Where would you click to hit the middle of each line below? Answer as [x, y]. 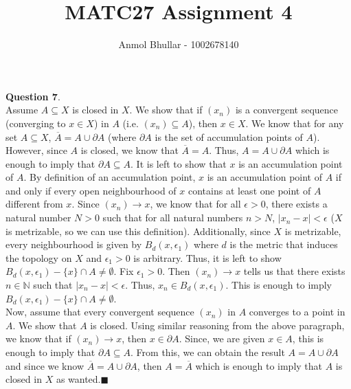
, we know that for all [195, 204]
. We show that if [166, 110]
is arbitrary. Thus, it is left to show [207, 257]
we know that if [38, 338]
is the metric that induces [284, 244]
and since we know [45, 365]
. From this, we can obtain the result [208, 352]
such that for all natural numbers [173, 218]
